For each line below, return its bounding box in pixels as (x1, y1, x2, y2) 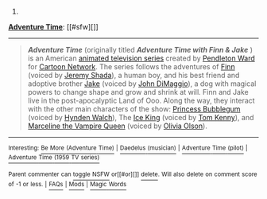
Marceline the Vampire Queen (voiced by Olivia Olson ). (27, 121, 208, 131)
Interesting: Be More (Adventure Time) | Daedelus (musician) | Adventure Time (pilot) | (8, 144, 248, 152)
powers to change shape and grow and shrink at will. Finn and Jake (27, 88, 249, 96)
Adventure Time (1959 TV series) (8, 154, 100, 162)
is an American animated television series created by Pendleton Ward (27, 53, 256, 63)
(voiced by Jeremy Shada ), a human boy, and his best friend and (27, 71, 240, 80)
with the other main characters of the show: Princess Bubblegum (27, 104, 241, 114)
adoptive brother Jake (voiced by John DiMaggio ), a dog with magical (27, 79, 257, 88)
